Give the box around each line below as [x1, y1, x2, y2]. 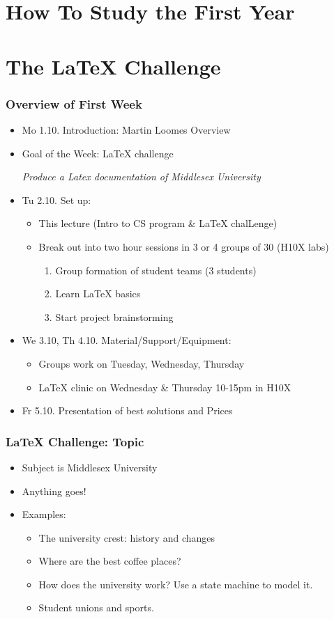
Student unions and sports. [38, 600, 154, 615]
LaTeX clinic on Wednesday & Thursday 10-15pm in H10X [38, 379, 291, 394]
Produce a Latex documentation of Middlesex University [22, 169, 261, 184]
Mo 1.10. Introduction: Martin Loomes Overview [22, 122, 231, 136]
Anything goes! [22, 483, 86, 498]
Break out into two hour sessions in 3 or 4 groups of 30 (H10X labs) [38, 239, 329, 253]
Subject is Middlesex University [22, 460, 158, 474]
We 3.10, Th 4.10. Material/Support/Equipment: [22, 333, 231, 347]
